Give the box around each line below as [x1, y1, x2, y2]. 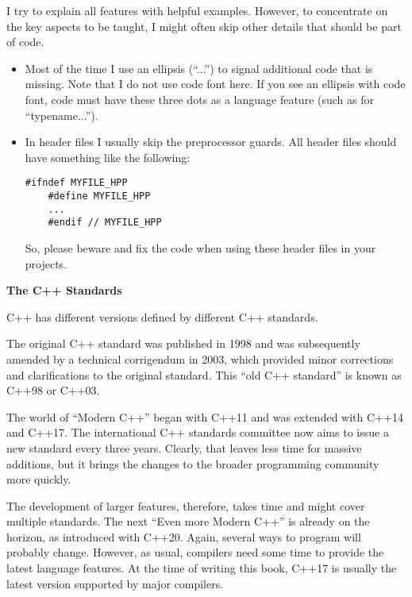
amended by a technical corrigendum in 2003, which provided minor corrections [6, 350, 394, 367]
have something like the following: [25, 148, 191, 165]
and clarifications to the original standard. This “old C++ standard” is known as [6, 366, 402, 383]
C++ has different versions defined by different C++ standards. [6, 308, 318, 325]
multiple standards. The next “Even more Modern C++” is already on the [6, 513, 370, 530]
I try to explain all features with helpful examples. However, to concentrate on [6, 2, 388, 18]
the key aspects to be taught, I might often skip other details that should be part [6, 17, 402, 34]
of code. [6, 33, 44, 50]
